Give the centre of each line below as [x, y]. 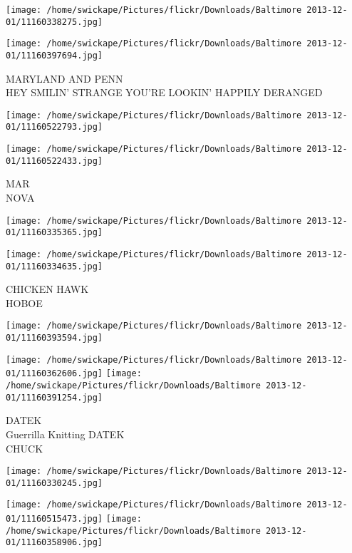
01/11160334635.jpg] [55, 266]
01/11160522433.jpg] [55, 161]
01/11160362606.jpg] [55, 374]
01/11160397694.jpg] [55, 55]
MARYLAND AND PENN [64, 78]
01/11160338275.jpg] [55, 22]
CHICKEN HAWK [47, 289]
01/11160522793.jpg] [55, 127]
